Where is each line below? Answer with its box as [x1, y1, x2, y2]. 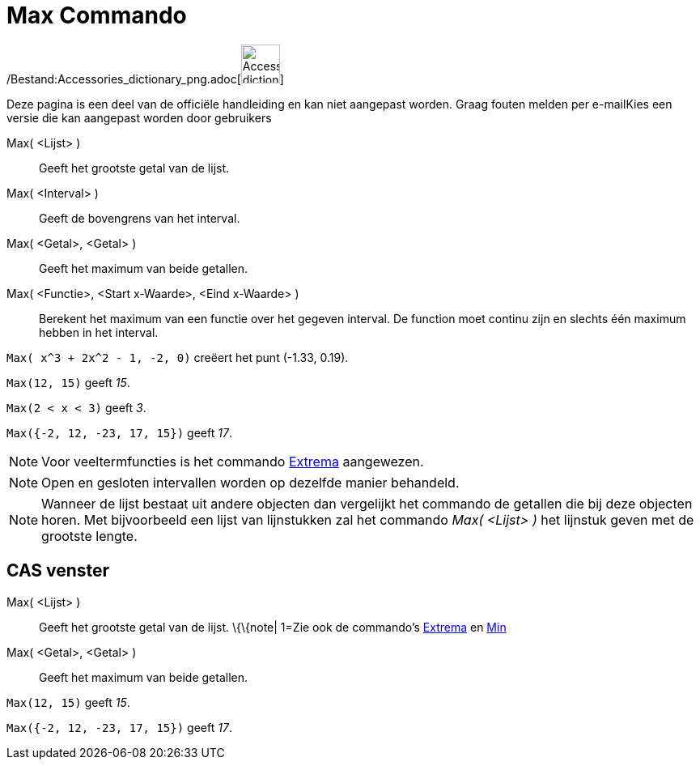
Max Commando [6, 2, 187, 29]
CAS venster [6, 560, 110, 581]
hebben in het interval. [39, 325, 159, 339]
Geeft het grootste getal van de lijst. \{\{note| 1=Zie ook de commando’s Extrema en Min [39, 619, 507, 634]
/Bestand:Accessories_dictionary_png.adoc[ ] [6, 71, 284, 86]
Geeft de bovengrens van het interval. [39, 211, 240, 225]
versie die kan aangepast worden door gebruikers [6, 110, 272, 125]
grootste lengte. [41, 527, 138, 544]
